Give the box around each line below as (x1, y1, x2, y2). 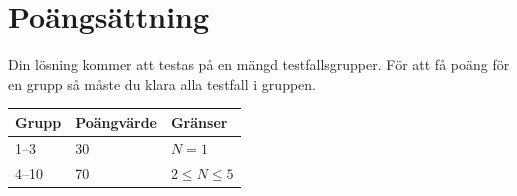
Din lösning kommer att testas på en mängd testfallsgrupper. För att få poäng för (8, 54, 510, 75)
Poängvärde (75, 111, 157, 132)
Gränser (170, 111, 228, 132)
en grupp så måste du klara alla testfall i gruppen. (8, 73, 316, 94)
